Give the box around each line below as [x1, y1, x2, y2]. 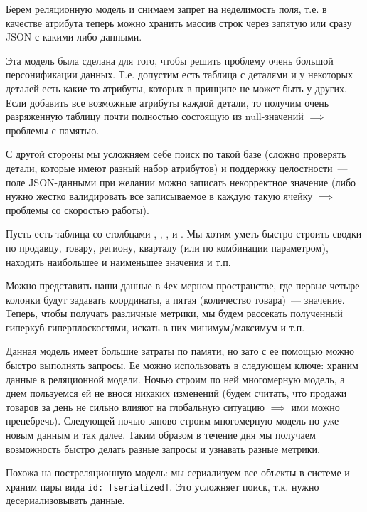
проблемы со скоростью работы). [6, 202, 149, 217]
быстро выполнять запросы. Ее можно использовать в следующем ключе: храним [6, 358, 358, 373]
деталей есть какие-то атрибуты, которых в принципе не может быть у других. [6, 80, 347, 95]
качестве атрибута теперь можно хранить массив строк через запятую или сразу [6, 15, 352, 30]
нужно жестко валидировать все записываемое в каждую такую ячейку [6, 188, 313, 203]
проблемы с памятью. [6, 122, 100, 137]
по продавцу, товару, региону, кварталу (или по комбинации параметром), [6, 240, 329, 255]
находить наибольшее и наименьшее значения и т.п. [6, 254, 231, 269]
